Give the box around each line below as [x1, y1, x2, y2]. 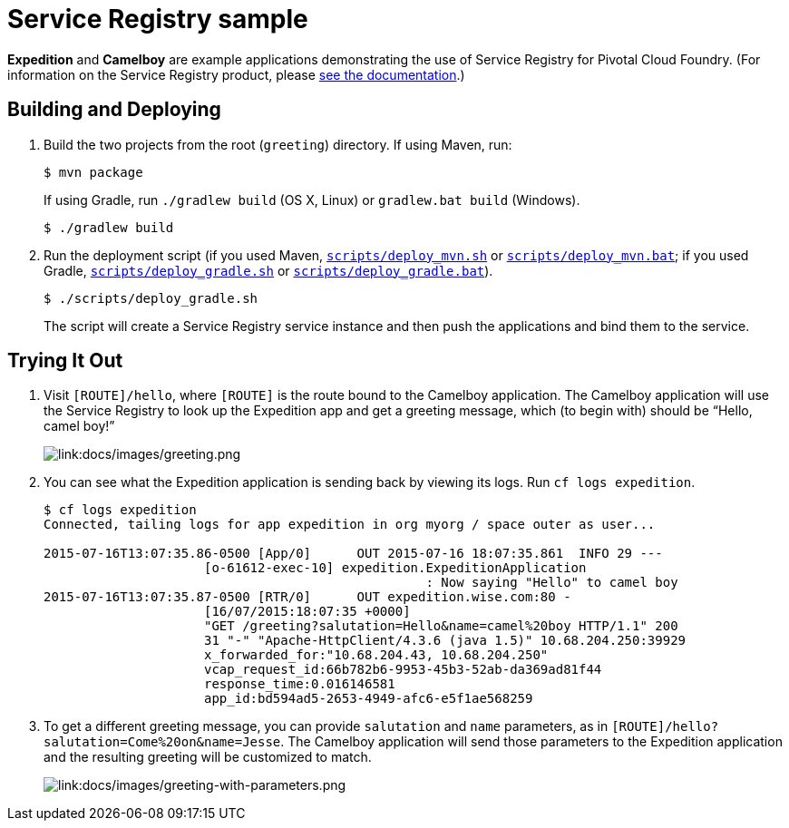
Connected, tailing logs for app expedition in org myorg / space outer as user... [44, 517, 656, 532]
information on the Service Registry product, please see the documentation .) [7, 66, 465, 83]
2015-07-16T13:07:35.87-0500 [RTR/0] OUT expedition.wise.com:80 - [44, 589, 571, 605]
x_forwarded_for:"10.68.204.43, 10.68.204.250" [204, 648, 549, 663]
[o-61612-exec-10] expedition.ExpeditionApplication [204, 560, 587, 576]
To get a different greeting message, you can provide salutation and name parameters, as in [44, 718, 609, 735]
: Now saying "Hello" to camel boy [425, 575, 678, 590]
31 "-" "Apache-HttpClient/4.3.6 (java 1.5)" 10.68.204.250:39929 [204, 633, 687, 648]
